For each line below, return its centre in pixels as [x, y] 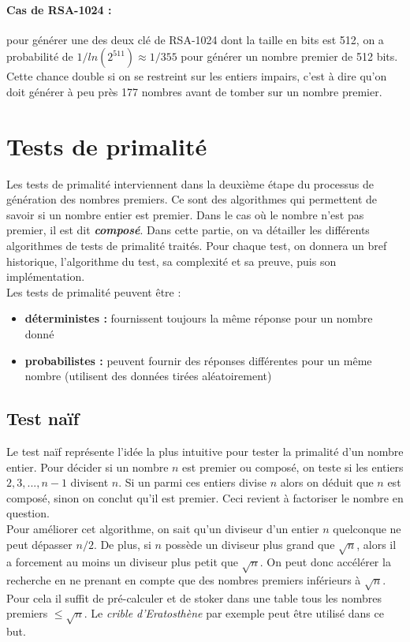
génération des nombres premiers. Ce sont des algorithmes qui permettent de [192, 199]
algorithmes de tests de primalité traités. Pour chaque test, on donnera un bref [197, 246]
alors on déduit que [327, 482]
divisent [89, 482]
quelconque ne [367, 528]
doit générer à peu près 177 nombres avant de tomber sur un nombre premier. [194, 91]
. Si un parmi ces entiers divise [192, 482]
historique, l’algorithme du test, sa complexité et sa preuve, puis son [171, 261]
